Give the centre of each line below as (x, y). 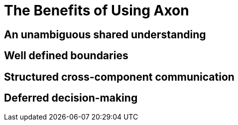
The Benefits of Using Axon (97, 10)
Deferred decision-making (71, 98)
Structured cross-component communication (119, 77)
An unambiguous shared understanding (105, 34)
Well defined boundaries (66, 56)
